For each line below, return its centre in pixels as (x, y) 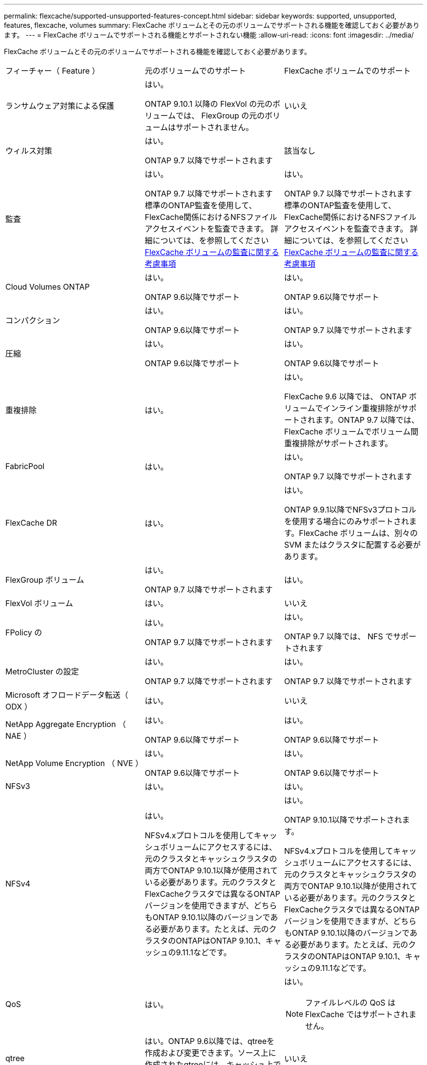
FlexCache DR (31, 523)
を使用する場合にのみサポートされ (346, 521)
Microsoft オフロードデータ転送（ (67, 695)
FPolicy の (24, 632)
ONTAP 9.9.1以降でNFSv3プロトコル (350, 510)
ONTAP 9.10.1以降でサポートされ (343, 820)
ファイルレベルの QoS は (350, 1003)
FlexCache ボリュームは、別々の (359, 533)
